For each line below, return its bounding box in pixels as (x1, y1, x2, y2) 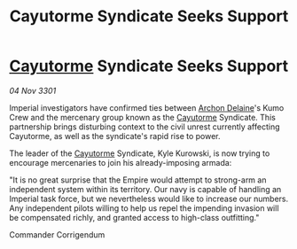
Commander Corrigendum (9, 229, 106, 240)
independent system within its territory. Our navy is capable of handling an (9, 183, 282, 194)
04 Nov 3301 (9, 85, 57, 96)
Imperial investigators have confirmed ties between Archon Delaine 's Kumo (9, 102, 285, 113)
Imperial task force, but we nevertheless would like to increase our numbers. (9, 193, 289, 204)
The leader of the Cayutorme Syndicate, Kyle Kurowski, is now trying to (9, 148, 270, 159)
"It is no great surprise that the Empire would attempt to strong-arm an (9, 175, 267, 185)
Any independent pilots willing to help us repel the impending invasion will (9, 202, 279, 214)
